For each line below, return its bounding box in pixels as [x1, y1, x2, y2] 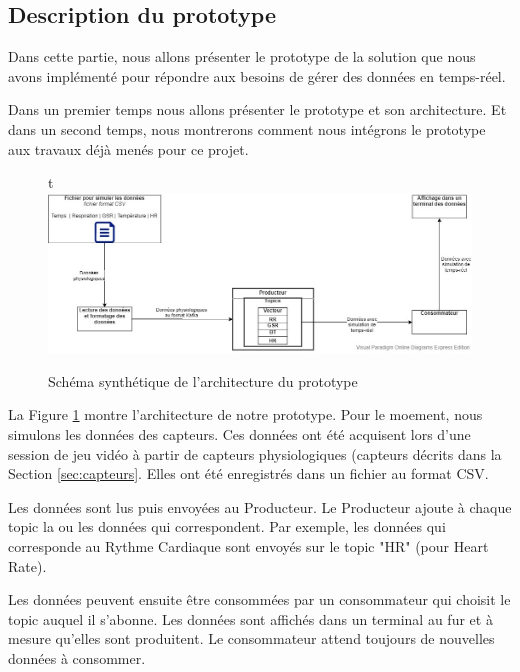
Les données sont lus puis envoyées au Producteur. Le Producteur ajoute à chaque [8, 496, 512, 517]
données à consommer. [8, 647, 146, 668]
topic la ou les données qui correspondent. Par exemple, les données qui [8, 516, 446, 537]
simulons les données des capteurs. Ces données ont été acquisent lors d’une [8, 424, 471, 445]
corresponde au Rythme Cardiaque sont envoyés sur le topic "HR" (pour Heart [8, 536, 489, 556]
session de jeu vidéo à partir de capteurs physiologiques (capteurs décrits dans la [8, 443, 502, 464]
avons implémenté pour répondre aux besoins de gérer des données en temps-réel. [8, 65, 506, 86]
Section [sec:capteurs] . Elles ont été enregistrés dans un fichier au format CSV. [8, 463, 489, 484]
